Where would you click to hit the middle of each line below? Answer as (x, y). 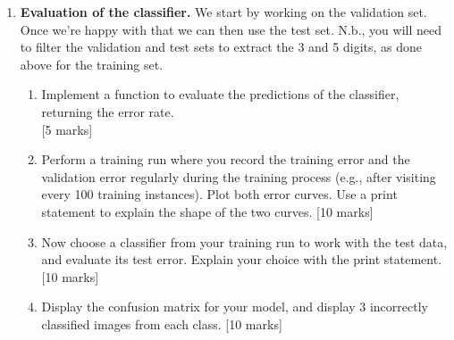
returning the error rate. (108, 111)
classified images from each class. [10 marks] (162, 323)
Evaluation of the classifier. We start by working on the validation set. (223, 12)
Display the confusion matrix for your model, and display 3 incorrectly (235, 307)
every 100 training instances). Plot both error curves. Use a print (219, 194)
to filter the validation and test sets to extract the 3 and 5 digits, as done (221, 47)
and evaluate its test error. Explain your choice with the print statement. (242, 259)
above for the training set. (92, 64)
